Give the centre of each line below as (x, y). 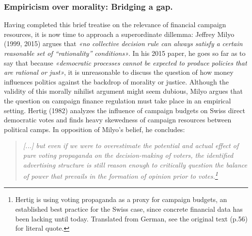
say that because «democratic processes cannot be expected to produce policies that (126, 62)
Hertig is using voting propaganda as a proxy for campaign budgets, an (121, 199)
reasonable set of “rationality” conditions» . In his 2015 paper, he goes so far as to (125, 53)
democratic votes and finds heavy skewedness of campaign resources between (118, 120)
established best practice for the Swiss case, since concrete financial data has (129, 209)
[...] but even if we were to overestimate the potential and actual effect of (131, 145)
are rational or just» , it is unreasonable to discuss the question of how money (119, 72)
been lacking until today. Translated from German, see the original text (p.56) (131, 218)
